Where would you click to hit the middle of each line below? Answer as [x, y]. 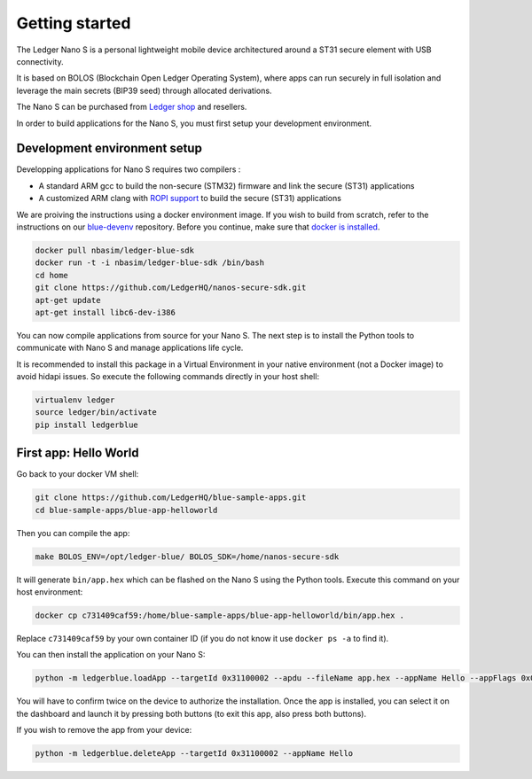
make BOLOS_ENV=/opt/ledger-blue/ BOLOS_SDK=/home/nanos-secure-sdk [187, 557]
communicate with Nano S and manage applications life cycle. [130, 348]
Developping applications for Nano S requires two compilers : [129, 169]
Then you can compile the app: [73, 533]
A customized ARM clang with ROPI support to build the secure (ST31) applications [190, 199]
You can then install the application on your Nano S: [111, 655]
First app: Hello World [78, 453]
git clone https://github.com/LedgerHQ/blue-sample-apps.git [171, 498]
